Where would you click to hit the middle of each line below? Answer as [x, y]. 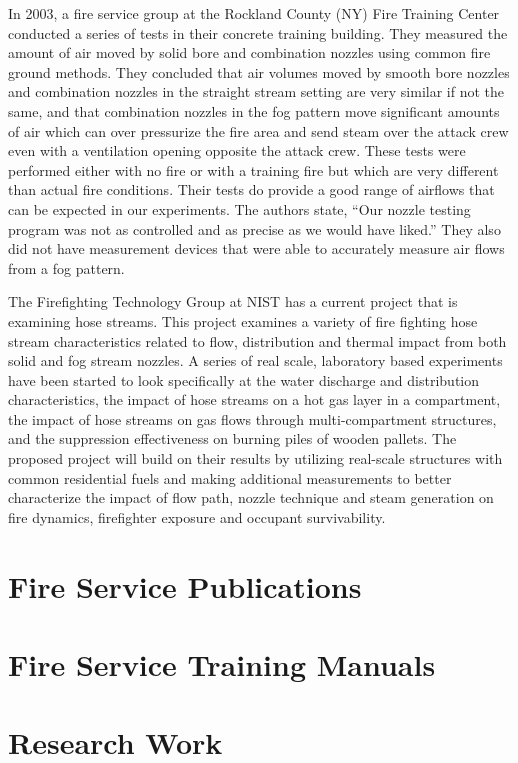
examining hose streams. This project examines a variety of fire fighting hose [243, 320]
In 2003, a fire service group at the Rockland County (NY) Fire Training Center [254, 13]
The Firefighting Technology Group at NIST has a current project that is [233, 301]
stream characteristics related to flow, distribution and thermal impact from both [257, 340]
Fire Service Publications [185, 585]
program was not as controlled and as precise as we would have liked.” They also [254, 228]
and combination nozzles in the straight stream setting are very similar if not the [256, 91]
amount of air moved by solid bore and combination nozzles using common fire [249, 52]
